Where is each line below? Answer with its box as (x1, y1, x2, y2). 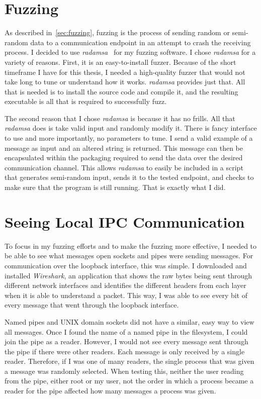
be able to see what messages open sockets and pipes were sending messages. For (5, 250, 253, 261)
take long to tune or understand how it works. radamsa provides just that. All (5, 76, 245, 87)
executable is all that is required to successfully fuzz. (5, 96, 167, 107)
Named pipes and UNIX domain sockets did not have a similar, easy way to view (5, 316, 254, 327)
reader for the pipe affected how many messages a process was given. (5, 385, 216, 396)
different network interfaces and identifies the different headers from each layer (5, 280, 246, 290)
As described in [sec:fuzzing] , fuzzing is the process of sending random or (5, 27, 230, 38)
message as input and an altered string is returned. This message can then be (5, 142, 243, 153)
